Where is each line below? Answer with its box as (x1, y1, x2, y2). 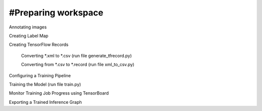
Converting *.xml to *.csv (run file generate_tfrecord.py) (21, 53, 132, 58)
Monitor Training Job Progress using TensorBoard (9, 90, 109, 96)
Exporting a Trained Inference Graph (9, 99, 82, 105)
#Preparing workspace (9, 7, 104, 18)
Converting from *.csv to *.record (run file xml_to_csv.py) (21, 62, 134, 68)
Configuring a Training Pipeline (9, 72, 71, 78)
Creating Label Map (9, 33, 49, 39)
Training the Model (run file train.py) (9, 81, 81, 87)
